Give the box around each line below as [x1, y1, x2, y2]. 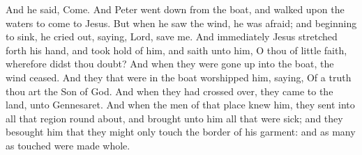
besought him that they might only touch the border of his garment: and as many [6, 124, 356, 139]
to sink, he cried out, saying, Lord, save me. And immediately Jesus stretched [6, 29, 338, 44]
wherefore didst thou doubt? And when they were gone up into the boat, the [6, 56, 334, 71]
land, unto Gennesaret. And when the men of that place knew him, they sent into [6, 97, 355, 112]
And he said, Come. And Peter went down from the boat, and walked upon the [6, 2, 345, 16]
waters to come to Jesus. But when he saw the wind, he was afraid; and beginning [6, 15, 357, 30]
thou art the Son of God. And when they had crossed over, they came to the [6, 83, 333, 98]
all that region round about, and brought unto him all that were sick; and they [6, 111, 343, 125]
